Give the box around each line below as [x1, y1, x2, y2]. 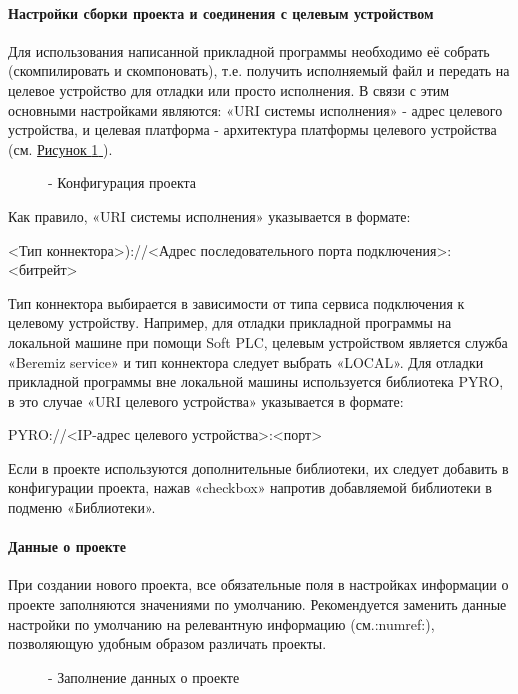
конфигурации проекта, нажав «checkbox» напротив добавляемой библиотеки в [8, 477, 492, 498]
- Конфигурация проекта [48, 172, 197, 193]
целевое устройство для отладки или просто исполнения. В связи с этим [8, 79, 450, 100]
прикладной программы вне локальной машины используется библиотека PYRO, [8, 371, 504, 392]
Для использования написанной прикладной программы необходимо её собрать [8, 40, 490, 61]
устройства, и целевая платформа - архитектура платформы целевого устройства [8, 119, 497, 140]
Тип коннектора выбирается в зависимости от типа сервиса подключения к [8, 292, 465, 313]
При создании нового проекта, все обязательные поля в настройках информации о [8, 574, 509, 595]
